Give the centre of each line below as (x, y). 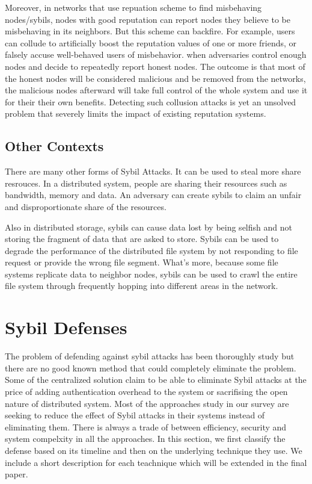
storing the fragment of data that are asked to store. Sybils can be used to (142, 239)
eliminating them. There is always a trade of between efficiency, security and (146, 427)
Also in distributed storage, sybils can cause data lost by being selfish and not (148, 227)
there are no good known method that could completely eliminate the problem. (151, 368)
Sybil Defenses (66, 327)
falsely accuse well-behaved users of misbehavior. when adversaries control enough (156, 54)
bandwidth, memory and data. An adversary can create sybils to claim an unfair (153, 195)
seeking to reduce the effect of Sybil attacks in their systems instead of (135, 415)
